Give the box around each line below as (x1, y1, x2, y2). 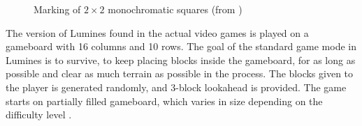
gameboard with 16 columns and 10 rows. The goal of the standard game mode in (6, 39, 356, 54)
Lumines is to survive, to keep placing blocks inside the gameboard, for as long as (6, 52, 356, 67)
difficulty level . (6, 107, 72, 122)
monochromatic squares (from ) (108, 2, 242, 16)
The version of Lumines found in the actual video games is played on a (6, 25, 309, 40)
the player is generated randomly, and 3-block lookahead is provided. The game (6, 79, 347, 94)
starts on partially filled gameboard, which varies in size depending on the (6, 93, 323, 108)
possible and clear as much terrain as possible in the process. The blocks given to (6, 66, 354, 81)
